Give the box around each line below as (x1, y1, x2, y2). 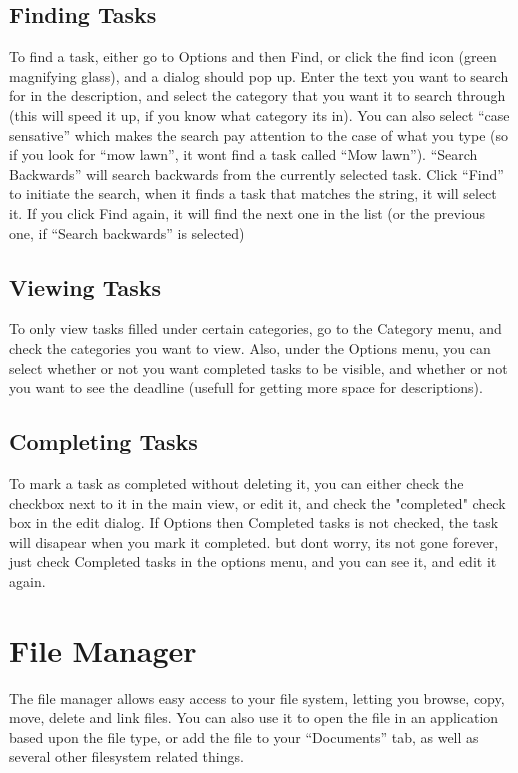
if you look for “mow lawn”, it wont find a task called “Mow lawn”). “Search (9, 144, 478, 165)
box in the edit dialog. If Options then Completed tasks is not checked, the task (9, 512, 499, 533)
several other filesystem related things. (9, 746, 244, 767)
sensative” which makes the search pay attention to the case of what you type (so (9, 124, 508, 145)
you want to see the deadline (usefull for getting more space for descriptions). (9, 377, 483, 398)
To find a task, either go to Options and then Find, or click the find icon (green (9, 46, 497, 67)
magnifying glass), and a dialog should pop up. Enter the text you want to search (9, 65, 509, 86)
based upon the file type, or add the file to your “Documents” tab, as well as (9, 726, 479, 747)
